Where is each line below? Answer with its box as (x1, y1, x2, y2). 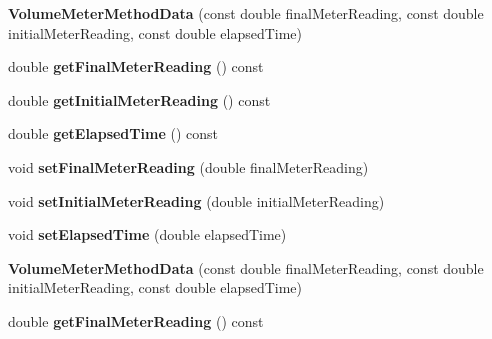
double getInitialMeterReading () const (8, 89, 271, 110)
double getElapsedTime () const (8, 123, 218, 144)
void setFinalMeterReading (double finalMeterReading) (8, 156, 369, 177)
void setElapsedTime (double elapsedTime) (8, 224, 287, 245)
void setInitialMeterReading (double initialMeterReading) (8, 190, 385, 211)
